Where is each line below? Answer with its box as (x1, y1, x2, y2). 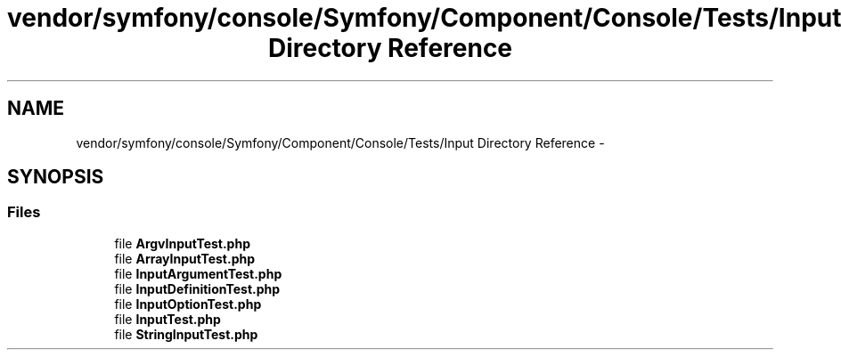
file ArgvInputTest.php (114, 235, 250, 251)
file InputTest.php (114, 311, 221, 327)
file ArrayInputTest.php (114, 250, 256, 266)
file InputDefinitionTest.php (114, 280, 281, 296)
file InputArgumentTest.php (114, 265, 282, 281)
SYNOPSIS (7, 166, 104, 189)
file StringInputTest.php (114, 326, 258, 342)
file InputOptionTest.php (114, 296, 262, 312)
